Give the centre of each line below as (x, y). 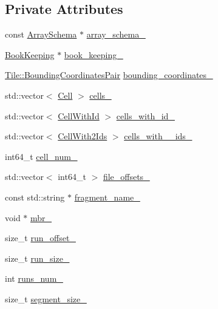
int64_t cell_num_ (41, 156)
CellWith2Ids (83, 136)
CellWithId (79, 115)
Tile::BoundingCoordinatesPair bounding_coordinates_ (109, 75)
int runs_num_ (34, 278)
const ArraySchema (41, 34)
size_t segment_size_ (46, 298)
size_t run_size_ (37, 258)
